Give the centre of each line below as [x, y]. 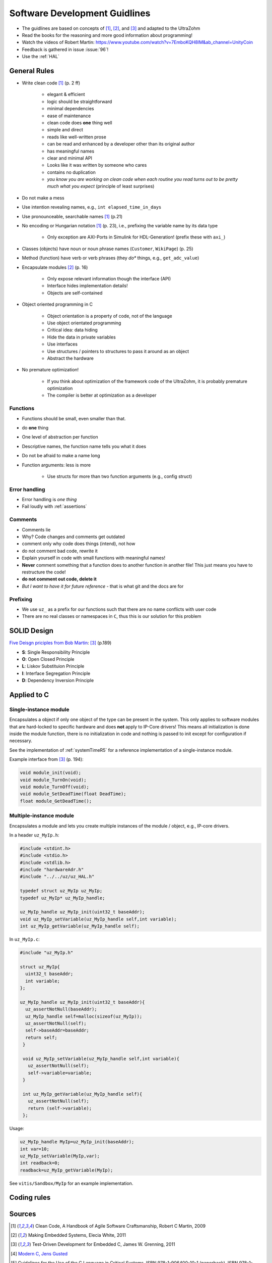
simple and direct [65, 130]
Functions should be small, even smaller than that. [74, 418]
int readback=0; [40, 1163]
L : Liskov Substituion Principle [53, 666]
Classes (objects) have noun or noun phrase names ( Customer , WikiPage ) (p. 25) [108, 249]
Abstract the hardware [71, 358]
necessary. [21, 741]
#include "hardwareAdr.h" [52, 870]
